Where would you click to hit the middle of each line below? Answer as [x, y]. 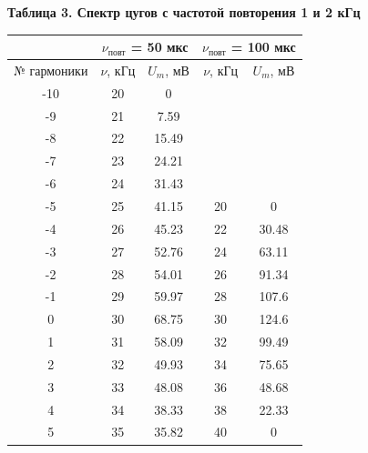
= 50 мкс [159, 47]
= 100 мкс [263, 47]
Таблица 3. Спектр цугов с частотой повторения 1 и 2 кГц [184, 12]
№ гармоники [51, 70]
